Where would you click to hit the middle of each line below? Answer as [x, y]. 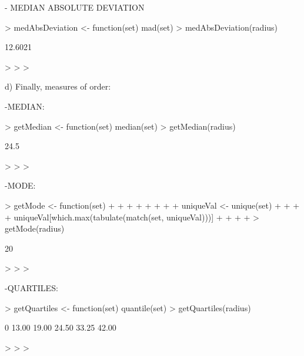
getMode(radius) [35, 228]
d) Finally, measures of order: [58, 86]
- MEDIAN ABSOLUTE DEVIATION [75, 7]
